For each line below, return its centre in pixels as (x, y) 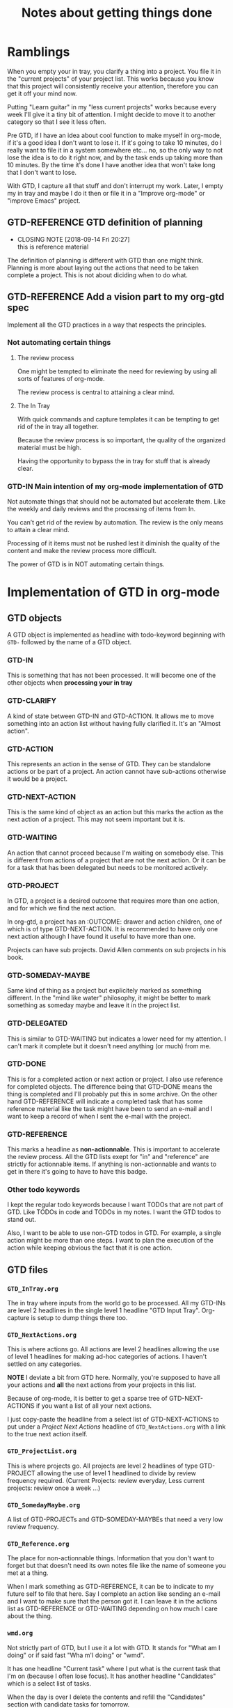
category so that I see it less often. (57, 122)
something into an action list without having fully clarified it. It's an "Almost (114, 723)
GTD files (28, 1270)
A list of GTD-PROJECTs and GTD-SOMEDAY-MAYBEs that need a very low (115, 1519)
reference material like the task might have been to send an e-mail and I (110, 1108)
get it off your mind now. (42, 93)
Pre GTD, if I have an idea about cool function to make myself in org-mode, (114, 135)
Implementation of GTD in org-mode (114, 592)
